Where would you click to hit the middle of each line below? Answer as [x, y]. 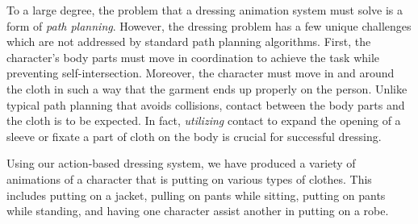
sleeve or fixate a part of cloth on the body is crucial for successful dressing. [194, 136]
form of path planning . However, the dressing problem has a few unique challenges [209, 25]
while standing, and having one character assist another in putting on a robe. [198, 211]
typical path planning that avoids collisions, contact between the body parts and [206, 104]
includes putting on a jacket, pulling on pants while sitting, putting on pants [196, 195]
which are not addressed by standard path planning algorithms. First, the [189, 41]
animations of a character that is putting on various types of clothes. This [189, 178]
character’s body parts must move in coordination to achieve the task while [193, 57]
